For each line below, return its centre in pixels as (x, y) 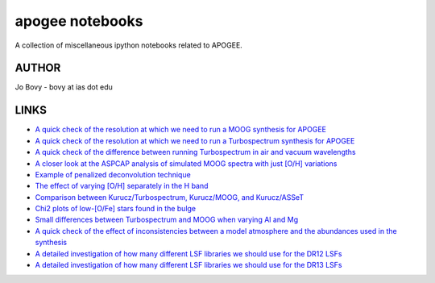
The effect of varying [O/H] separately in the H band (122, 186)
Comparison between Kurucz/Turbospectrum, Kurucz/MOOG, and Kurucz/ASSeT (170, 197)
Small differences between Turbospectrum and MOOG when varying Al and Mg (167, 220)
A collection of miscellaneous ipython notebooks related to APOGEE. (129, 45)
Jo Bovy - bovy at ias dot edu (64, 87)
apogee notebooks (79, 21)
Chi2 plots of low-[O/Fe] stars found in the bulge (116, 209)
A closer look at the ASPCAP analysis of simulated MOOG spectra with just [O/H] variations (186, 163)
